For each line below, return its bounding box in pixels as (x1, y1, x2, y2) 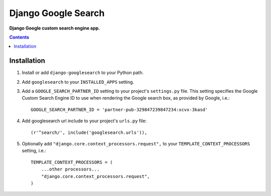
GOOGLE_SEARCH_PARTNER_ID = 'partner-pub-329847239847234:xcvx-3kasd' (31, 107, 208, 112)
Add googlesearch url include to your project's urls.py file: (22, 118, 147, 124)
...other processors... (41, 166, 100, 172)
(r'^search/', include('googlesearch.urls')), (31, 129, 148, 135)
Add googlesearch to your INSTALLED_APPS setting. (22, 79, 134, 85)
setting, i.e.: (22, 148, 46, 154)
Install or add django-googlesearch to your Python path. (22, 70, 144, 76)
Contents (9, 34, 30, 40)
